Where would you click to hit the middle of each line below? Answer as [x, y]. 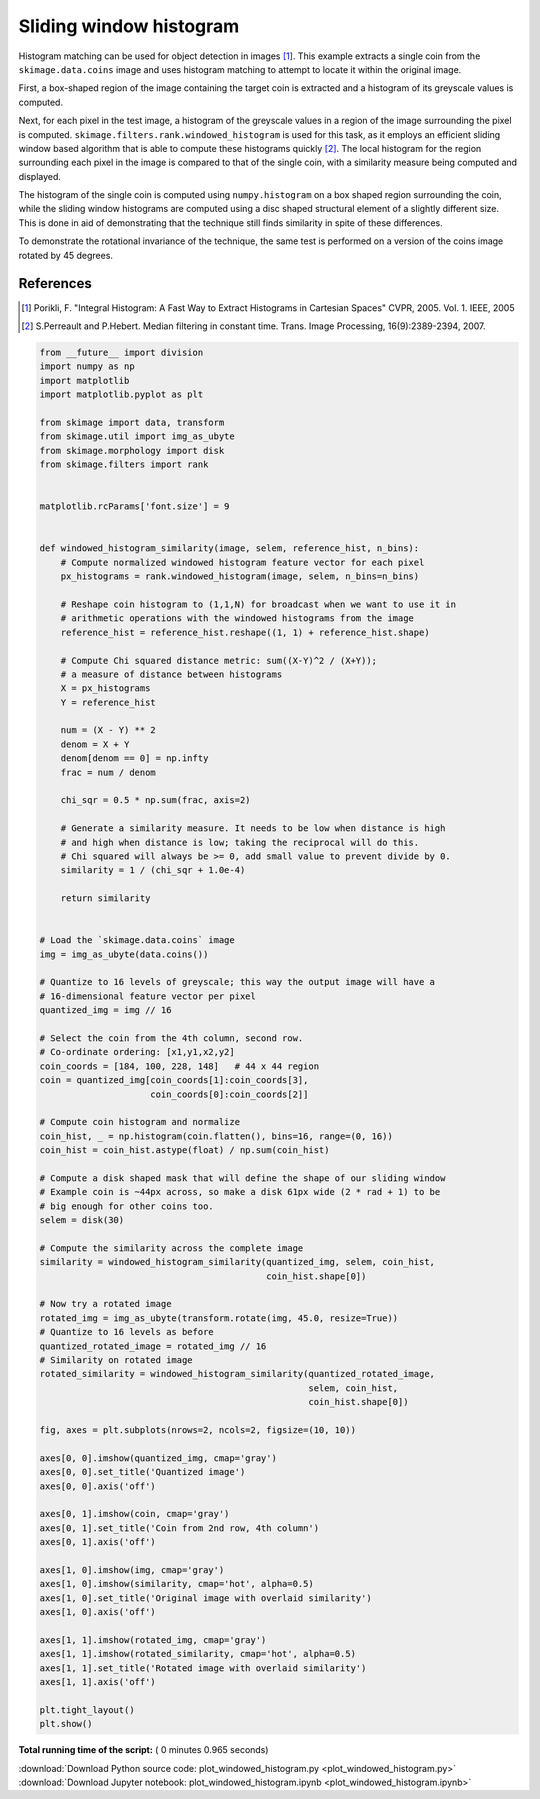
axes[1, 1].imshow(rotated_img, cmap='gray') [153, 1639]
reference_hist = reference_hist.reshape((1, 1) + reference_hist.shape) [245, 632]
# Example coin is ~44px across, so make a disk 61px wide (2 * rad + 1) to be [240, 1192]
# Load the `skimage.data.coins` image [137, 940]
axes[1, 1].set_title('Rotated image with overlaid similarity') [203, 1668]
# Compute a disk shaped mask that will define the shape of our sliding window [242, 1178]
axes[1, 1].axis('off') [98, 1682]
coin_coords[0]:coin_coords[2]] [229, 1094]
